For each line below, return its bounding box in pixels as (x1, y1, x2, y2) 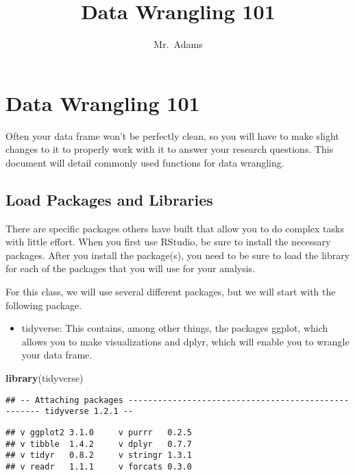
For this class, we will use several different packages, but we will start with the (5, 284, 336, 299)
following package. (5, 297, 82, 312)
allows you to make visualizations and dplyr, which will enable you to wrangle (21, 334, 350, 348)
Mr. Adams (154, 37, 203, 51)
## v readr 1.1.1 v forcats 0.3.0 (5, 461, 193, 472)
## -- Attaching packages (5, 395, 123, 405)
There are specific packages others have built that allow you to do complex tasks (5, 221, 344, 235)
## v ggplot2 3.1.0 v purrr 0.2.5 (5, 427, 193, 437)
